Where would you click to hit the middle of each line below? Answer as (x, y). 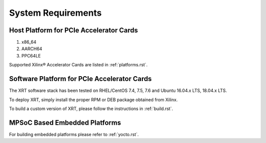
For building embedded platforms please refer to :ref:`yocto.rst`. (74, 134)
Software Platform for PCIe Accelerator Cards (81, 79)
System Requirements (55, 13)
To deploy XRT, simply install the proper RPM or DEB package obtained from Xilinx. (93, 100)
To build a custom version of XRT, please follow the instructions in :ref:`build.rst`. (91, 109)
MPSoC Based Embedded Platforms (65, 123)
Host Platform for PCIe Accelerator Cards (73, 30)
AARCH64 (32, 49)
